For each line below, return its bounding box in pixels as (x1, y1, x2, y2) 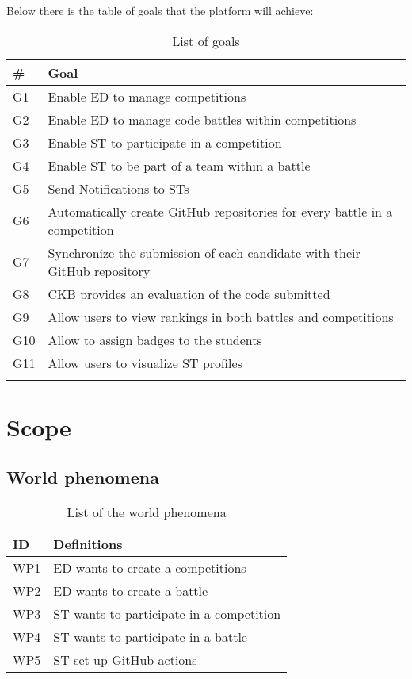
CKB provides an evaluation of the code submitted (48, 284, 330, 303)
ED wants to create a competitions (53, 558, 246, 577)
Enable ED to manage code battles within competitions (48, 109, 357, 129)
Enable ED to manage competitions (48, 86, 246, 105)
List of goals (172, 31, 240, 50)
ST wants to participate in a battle (53, 627, 247, 646)
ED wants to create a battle (53, 581, 208, 600)
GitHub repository (48, 261, 151, 280)
